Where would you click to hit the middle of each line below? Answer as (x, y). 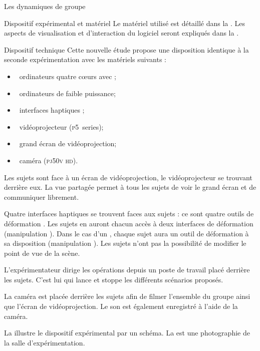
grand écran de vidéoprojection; (68, 143)
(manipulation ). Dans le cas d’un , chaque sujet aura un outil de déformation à (126, 233)
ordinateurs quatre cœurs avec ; (68, 76)
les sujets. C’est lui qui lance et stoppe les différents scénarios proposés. (114, 279)
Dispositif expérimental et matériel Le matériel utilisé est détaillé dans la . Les (125, 23)
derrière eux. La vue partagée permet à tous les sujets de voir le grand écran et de (130, 187)
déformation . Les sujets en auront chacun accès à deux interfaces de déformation (129, 223)
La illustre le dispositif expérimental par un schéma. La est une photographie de (127, 333)
